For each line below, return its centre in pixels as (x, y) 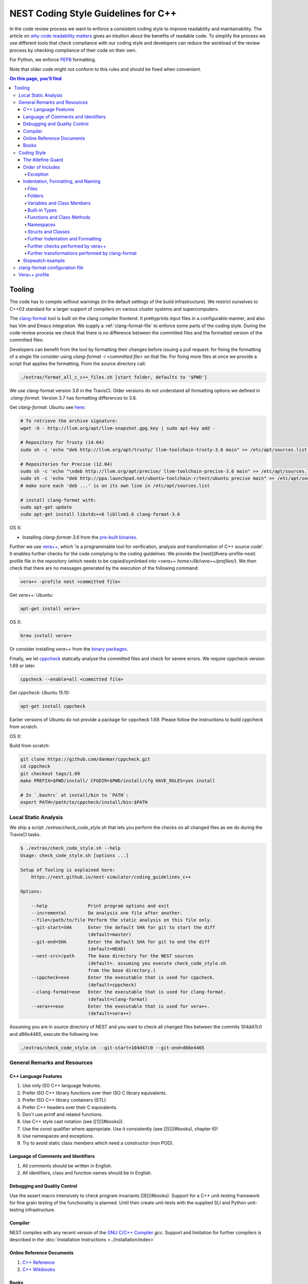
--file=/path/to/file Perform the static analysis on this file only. (122, 920)
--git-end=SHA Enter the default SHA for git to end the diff (120, 942)
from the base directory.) (122, 970)
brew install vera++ (46, 636)
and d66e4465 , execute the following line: (54, 1034)
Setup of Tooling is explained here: (68, 870)
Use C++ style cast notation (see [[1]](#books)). (73, 1122)
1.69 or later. (23, 666)
